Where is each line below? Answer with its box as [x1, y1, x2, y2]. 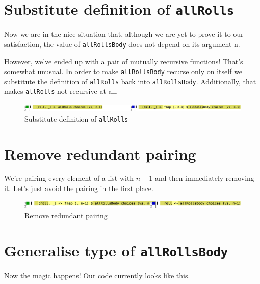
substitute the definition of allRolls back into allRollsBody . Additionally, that [4, 76, 256, 86]
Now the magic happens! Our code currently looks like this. [4, 270, 190, 281]
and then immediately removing [154, 173, 254, 183]
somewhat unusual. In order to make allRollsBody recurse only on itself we [4, 66, 243, 77]
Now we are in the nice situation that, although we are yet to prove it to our [4, 29, 244, 39]
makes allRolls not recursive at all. [4, 86, 118, 97]
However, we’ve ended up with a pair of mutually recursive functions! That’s [4, 56, 243, 66]
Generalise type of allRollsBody [4, 240, 228, 261]
